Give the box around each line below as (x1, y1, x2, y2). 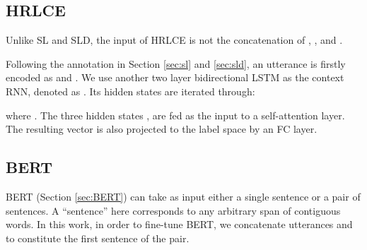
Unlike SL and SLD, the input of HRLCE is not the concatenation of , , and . (6, 32, 343, 47)
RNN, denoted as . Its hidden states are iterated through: (6, 83, 255, 98)
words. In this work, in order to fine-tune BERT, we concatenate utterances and (6, 217, 353, 232)
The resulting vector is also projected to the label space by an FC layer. (6, 121, 318, 136)
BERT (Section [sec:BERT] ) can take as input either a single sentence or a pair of (6, 189, 361, 203)
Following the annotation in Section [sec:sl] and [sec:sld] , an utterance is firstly (6, 56, 346, 71)
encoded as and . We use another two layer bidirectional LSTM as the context (6, 70, 344, 85)
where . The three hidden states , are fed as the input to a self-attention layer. (6, 107, 345, 122)
